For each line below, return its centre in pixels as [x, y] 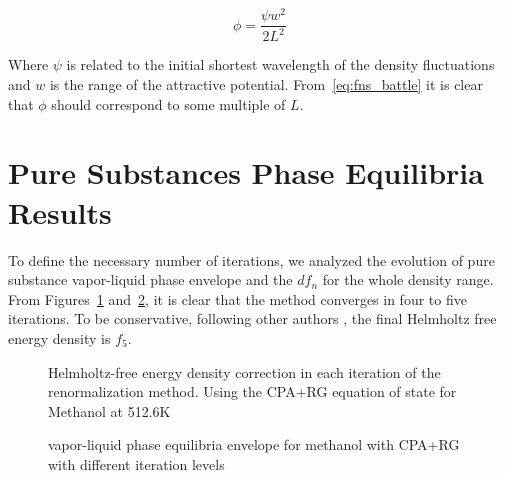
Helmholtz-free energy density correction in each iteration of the [244, 371]
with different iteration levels [136, 463]
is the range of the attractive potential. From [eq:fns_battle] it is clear [266, 84]
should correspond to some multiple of [168, 103]
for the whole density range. [408, 279]
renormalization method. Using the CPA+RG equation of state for [252, 391]
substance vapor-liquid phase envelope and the [150, 279]
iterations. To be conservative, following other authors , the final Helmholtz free [252, 318]
